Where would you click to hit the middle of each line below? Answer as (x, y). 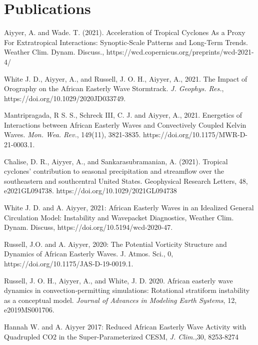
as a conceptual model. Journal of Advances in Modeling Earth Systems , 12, (120, 300)
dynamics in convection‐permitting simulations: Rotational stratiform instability (127, 290)
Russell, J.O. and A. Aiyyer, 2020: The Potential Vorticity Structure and (115, 244)
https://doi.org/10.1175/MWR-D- (195, 134)
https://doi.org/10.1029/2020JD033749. (65, 98)
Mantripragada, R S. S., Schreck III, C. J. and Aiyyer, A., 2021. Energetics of (123, 115)
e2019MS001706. (29, 310)
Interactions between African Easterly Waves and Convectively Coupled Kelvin (125, 124)
